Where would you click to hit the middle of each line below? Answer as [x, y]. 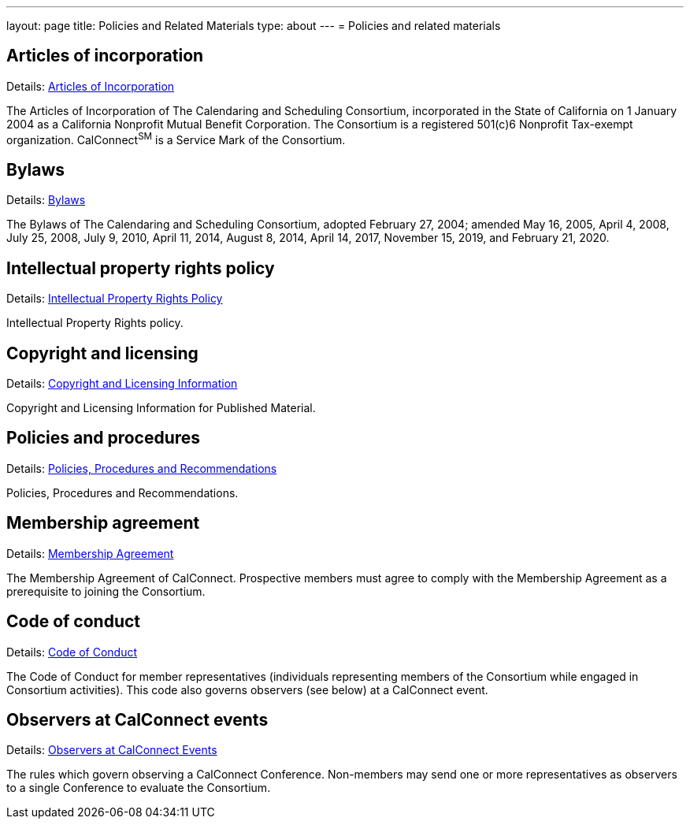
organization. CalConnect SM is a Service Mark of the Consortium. [176, 138]
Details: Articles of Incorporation [91, 86]
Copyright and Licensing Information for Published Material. [161, 408]
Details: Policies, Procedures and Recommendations [142, 468]
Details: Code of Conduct [72, 652]
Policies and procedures [104, 438]
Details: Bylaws [46, 200]
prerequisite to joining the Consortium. [106, 591]
